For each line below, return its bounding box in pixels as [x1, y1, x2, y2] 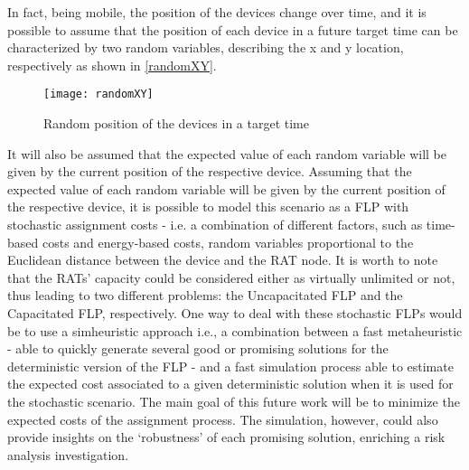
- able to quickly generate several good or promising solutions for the [7, 339, 389, 358]
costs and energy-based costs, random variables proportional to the [42, 232, 414, 251]
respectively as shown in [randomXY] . [7, 55, 217, 74]
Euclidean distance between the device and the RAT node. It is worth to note [7, 250, 438, 269]
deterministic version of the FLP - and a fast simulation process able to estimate [7, 356, 454, 375]
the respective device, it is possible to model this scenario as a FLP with [7, 197, 409, 216]
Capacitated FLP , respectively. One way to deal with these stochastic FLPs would [7, 303, 463, 322]
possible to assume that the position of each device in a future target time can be [7, 20, 458, 39]
